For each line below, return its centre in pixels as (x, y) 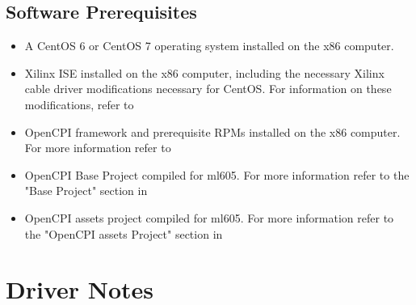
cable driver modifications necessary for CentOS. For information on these (208, 89)
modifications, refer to (79, 104)
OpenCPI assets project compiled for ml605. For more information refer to (209, 217)
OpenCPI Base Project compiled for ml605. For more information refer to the (217, 174)
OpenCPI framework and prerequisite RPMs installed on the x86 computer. (212, 131)
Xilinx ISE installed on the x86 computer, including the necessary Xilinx (204, 72)
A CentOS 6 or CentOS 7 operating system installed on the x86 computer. (209, 46)
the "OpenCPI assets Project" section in (124, 233)
